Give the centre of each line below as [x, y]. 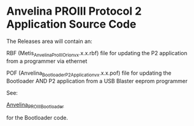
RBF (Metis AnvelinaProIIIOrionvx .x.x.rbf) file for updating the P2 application [97, 54]
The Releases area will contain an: [50, 41]
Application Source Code [71, 24]
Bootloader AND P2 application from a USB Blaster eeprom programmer [97, 81]
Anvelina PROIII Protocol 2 [74, 11]
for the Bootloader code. [37, 118]
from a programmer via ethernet [47, 61]
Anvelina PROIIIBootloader [35, 105]
